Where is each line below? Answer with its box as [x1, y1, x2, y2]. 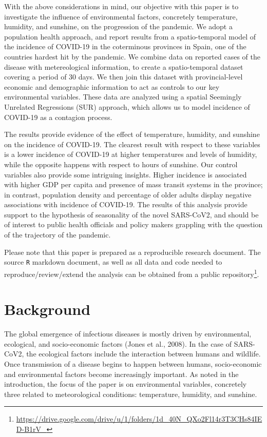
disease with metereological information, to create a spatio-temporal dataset [4, 61, 243, 72]
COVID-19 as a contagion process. [4, 111, 112, 122]
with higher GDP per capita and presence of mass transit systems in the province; [4, 179, 263, 190]
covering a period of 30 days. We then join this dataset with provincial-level [4, 71, 243, 82]
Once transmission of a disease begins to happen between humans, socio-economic [4, 359, 262, 369]
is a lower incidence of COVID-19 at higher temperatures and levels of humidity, [4, 149, 257, 160]
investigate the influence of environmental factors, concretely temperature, [4, 11, 238, 22]
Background [4, 299, 91, 320]
